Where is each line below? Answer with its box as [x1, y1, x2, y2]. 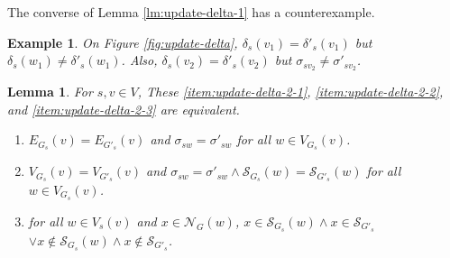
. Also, [121, 51, 158, 69]
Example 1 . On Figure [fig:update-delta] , [7, 32, 238, 51]
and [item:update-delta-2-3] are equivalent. [7, 99, 240, 118]
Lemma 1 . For [7, 82, 93, 101]
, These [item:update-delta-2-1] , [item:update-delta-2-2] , [137, 82, 444, 101]
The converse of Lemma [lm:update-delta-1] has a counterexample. [7, 3, 375, 21]
